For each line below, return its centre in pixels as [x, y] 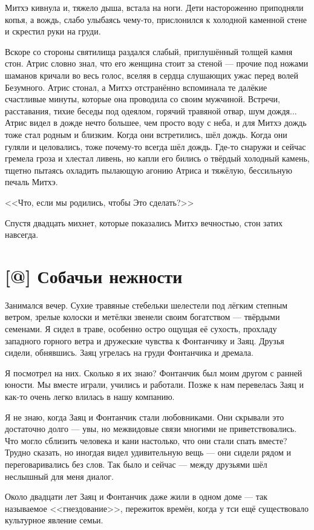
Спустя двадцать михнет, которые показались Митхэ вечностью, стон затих [144, 222]
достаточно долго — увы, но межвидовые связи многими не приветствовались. [151, 429]
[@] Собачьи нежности [94, 276]
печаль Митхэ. [31, 182]
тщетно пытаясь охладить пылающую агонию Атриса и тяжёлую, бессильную [149, 170]
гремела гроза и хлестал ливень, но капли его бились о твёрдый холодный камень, [157, 158]
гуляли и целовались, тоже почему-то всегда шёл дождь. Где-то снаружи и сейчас [155, 146]
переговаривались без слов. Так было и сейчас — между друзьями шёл [136, 464]
